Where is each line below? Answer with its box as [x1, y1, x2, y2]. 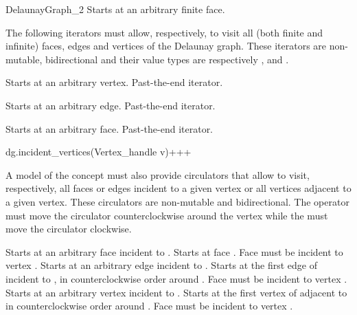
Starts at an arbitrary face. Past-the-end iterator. [5, 121, 214, 135]
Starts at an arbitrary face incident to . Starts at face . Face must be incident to [5, 244, 343, 259]
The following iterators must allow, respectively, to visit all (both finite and [5, 25, 323, 39]
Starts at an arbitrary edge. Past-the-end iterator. [5, 98, 216, 112]
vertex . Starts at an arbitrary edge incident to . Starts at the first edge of [5, 258, 317, 272]
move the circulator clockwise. [5, 221, 132, 236]
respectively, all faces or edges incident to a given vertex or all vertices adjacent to [5, 181, 352, 195]
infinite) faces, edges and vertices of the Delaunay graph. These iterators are [5, 39, 327, 53]
